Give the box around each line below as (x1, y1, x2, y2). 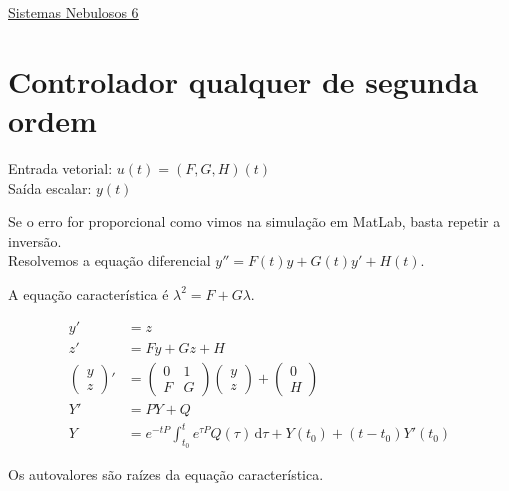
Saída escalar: (8, 177, 92, 198)
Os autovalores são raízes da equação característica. (8, 464, 324, 485)
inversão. (8, 230, 62, 251)
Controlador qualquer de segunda (8, 60, 479, 101)
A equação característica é (8, 283, 169, 304)
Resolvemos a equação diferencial (8, 250, 211, 271)
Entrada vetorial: (8, 157, 113, 178)
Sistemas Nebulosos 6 (8, 2, 139, 22)
